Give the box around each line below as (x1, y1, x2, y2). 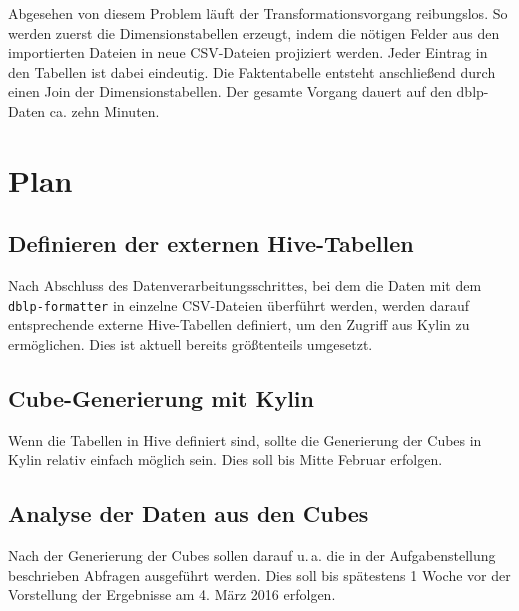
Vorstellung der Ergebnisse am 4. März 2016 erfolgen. (8, 584, 336, 605)
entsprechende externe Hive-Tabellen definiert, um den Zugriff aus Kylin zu (8, 314, 470, 335)
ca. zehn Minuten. (49, 100, 160, 121)
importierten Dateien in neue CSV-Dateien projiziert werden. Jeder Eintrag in (8, 42, 488, 63)
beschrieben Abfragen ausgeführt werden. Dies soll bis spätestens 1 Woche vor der (8, 564, 511, 585)
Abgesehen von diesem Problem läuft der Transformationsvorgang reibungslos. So (8, 3, 508, 23)
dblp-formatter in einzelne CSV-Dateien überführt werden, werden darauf (8, 294, 470, 315)
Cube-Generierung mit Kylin (8, 382, 314, 413)
